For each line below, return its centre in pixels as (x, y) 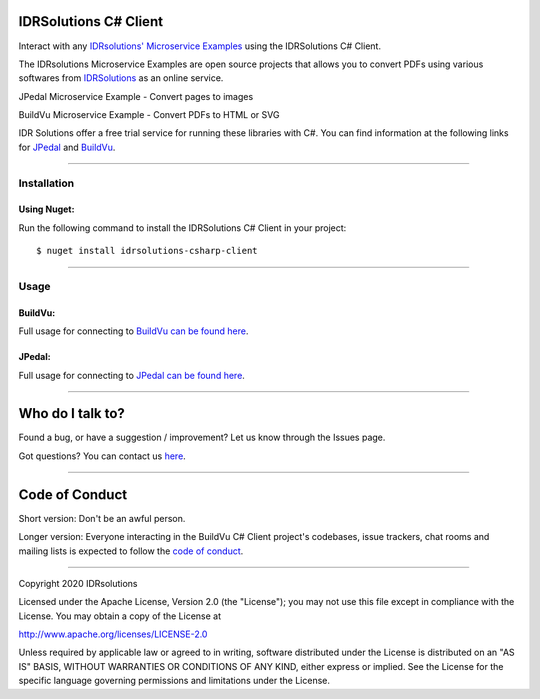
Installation (46, 183)
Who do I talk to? (71, 413)
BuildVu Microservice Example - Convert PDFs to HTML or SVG (149, 115)
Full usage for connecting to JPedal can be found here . (131, 375)
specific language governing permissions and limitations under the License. (174, 681)
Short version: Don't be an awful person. (102, 518)
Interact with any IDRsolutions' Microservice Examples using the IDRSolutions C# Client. (200, 46)
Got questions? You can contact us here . (102, 456)
